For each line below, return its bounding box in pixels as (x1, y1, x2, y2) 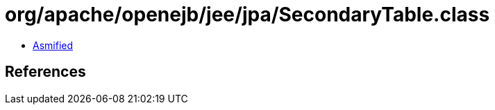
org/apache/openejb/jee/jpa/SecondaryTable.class (5, 3, 490, 26)
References (5, 63, 86, 81)
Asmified (33, 39, 74, 51)
